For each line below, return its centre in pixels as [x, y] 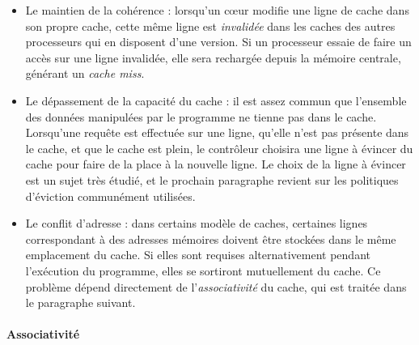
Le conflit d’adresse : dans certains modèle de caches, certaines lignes [197, 223]
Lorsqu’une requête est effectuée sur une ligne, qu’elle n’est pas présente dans [217, 132]
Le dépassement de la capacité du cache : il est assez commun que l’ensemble [216, 100]
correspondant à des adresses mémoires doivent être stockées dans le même [211, 239]
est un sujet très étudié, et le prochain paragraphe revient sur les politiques [212, 179]
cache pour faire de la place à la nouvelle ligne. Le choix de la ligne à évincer [216, 164]
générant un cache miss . [85, 73]
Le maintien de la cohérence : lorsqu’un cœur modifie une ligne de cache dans [217, 10]
